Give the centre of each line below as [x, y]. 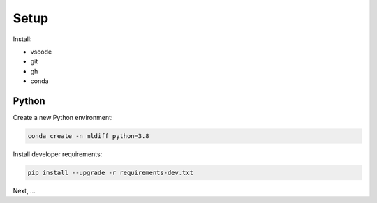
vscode [41, 52]
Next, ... [24, 190]
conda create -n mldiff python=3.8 [88, 136]
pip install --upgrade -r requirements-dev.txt [110, 172]
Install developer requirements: [58, 154]
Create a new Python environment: [63, 118]
